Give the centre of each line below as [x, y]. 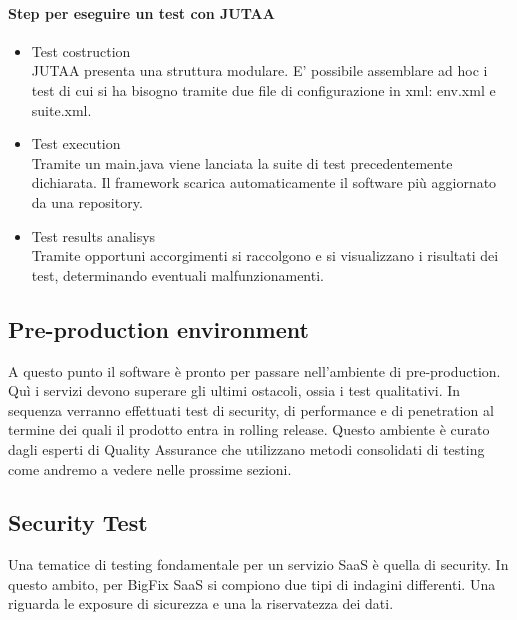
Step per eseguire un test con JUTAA [141, 12]
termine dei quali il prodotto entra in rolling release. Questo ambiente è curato [249, 429]
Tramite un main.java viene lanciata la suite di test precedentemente [242, 162]
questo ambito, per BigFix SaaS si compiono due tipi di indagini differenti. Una [252, 583]
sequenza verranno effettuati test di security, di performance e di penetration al [251, 409]
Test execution [76, 143]
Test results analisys [93, 235]
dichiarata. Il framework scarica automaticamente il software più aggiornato [264, 182]
